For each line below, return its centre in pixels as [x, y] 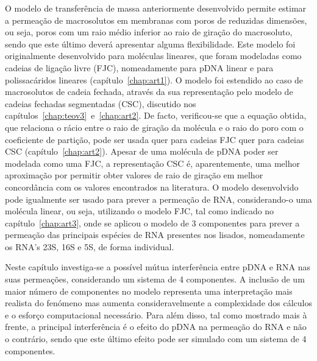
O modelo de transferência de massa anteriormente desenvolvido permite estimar [156, 8]
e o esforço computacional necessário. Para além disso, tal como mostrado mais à [156, 314]
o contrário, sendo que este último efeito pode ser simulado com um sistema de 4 [156, 339]
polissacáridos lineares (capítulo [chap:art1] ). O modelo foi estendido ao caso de [154, 79]
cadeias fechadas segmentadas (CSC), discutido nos [101, 103]
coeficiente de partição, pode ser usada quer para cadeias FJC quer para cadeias [155, 139]
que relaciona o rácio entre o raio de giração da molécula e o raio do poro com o [154, 127]
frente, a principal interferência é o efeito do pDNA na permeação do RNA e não [156, 327]
